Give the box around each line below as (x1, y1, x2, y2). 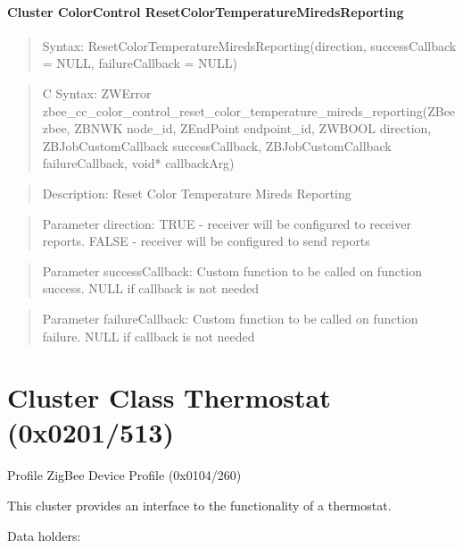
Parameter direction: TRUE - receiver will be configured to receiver (42, 214, 411, 232)
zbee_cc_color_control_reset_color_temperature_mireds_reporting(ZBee (42, 101, 456, 120)
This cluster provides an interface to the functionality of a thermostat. (7, 496, 392, 515)
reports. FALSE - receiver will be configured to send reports (42, 232, 370, 250)
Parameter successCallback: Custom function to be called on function (42, 261, 423, 280)
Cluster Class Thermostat (7, 379, 331, 416)
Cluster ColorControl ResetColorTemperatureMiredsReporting (7, 2, 404, 21)
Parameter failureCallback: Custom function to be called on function (42, 308, 418, 327)
